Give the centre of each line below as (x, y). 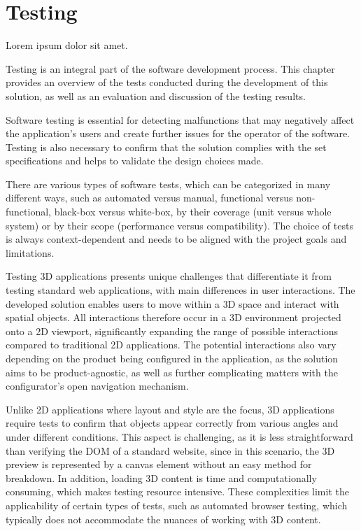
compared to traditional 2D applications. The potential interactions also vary (171, 345)
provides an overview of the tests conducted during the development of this (167, 82)
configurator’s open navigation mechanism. (97, 386)
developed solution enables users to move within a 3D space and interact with (172, 303)
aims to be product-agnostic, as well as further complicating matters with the (172, 372)
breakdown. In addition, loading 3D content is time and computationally (161, 477)
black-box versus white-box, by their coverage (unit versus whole (193, 212)
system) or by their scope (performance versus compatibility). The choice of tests (179, 225)
